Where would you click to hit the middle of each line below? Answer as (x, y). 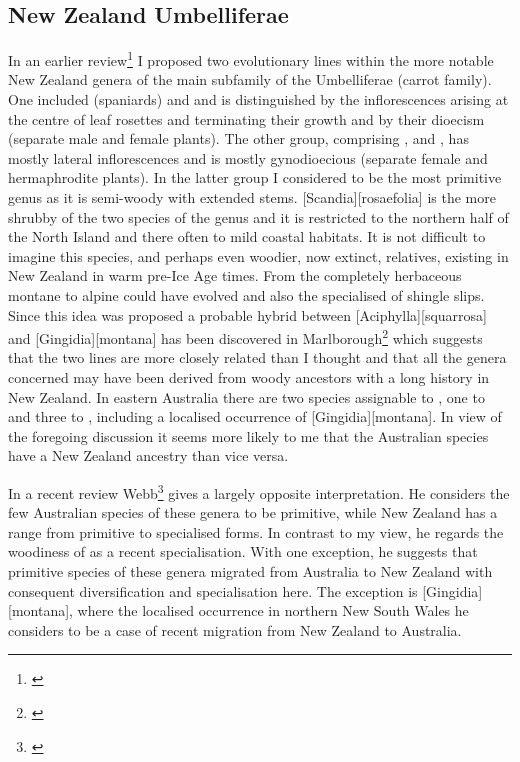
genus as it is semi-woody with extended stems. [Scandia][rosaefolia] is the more (252, 197)
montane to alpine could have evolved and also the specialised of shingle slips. (246, 294)
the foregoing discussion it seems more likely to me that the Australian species (248, 435)
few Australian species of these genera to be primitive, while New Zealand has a (253, 512)
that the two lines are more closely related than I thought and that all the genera (257, 357)
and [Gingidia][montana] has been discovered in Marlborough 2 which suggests (245, 336)
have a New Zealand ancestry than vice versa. (148, 455)
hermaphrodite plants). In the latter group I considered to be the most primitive (255, 177)
